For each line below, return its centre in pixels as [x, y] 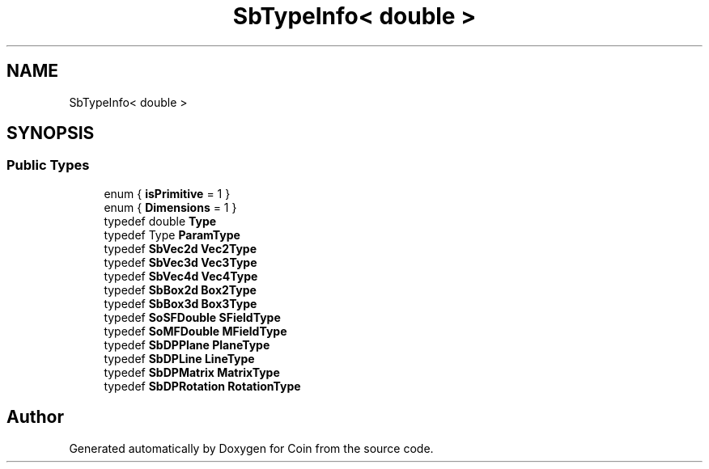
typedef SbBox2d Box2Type [180, 289]
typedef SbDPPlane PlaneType [187, 344]
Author [35, 417]
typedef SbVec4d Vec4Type [181, 276]
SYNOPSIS [51, 133]
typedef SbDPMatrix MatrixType [192, 372]
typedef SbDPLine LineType [179, 358]
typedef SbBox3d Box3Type [180, 303]
